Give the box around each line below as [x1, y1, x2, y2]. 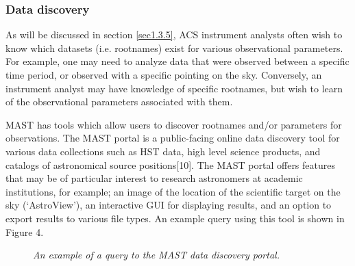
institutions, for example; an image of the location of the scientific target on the [5, 184, 341, 198]
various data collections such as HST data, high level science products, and [5, 144, 321, 158]
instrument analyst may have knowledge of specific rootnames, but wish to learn [5, 81, 343, 95]
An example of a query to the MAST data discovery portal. [33, 248, 280, 262]
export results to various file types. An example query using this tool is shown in [5, 211, 345, 225]
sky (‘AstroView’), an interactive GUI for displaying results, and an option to [5, 198, 332, 212]
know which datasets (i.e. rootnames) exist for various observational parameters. [5, 40, 343, 55]
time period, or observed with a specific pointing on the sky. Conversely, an [5, 68, 322, 81]
